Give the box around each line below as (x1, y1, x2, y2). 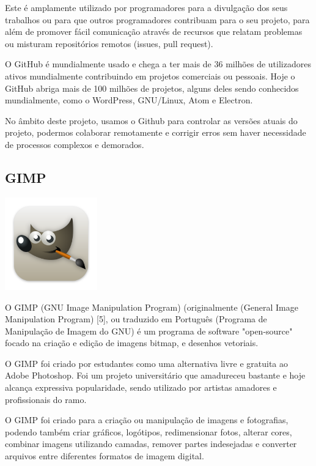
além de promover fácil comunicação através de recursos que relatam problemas (5, 25, 303, 38)
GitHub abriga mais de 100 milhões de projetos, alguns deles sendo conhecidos (5, 81, 299, 94)
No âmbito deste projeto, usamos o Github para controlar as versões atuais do (5, 114, 298, 127)
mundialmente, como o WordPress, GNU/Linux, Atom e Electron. (5, 94, 253, 106)
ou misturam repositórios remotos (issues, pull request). (5, 37, 213, 50)
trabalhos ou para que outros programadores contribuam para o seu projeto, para (5, 13, 310, 26)
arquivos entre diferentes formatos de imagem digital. (5, 449, 204, 462)
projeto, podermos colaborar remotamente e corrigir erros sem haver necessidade (5, 126, 306, 139)
